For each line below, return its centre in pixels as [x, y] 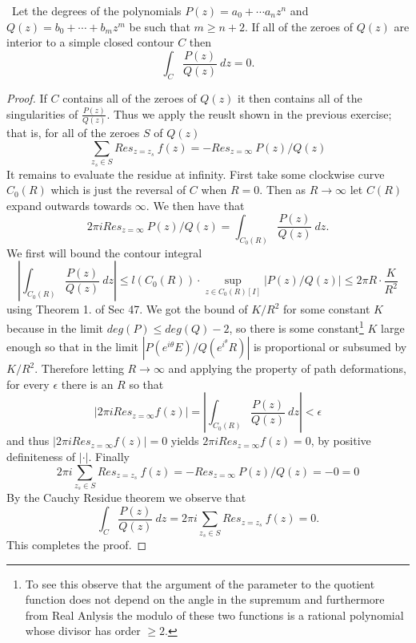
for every [28, 384]
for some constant [327, 309]
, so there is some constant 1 [296, 326]
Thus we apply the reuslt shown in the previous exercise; [252, 113]
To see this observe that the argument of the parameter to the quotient [200, 583]
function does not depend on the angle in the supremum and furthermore [205, 599]
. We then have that [195, 205]
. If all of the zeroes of [299, 26]
